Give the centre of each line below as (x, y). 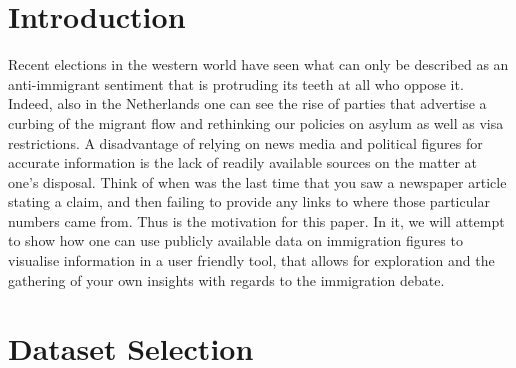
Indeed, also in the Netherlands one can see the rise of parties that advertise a (247, 103)
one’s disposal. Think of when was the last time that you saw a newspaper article (257, 181)
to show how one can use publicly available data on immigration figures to (235, 240)
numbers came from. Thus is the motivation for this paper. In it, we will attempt (256, 220)
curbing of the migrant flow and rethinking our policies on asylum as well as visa (256, 122)
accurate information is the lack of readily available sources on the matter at (243, 162)
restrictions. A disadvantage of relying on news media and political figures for (245, 142)
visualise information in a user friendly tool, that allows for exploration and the (251, 260)
